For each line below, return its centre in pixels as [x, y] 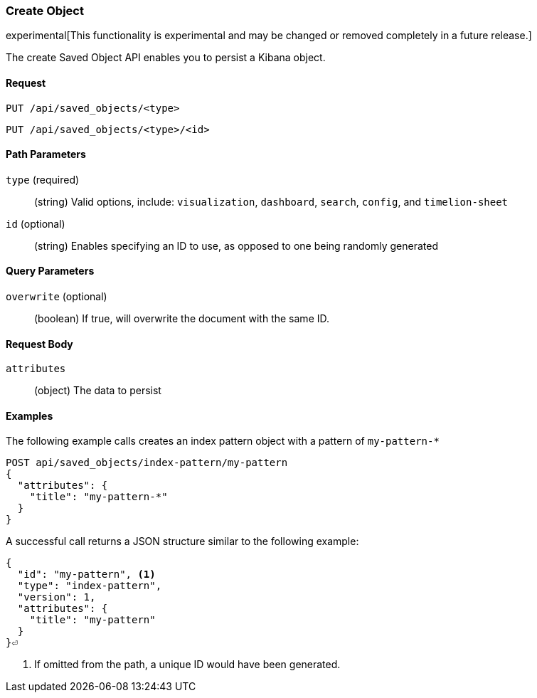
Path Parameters [46, 154]
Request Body [39, 344]
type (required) [43, 179]
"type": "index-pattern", [90, 586]
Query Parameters [50, 271]
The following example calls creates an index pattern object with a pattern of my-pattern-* [223, 441]
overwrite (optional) [57, 297]
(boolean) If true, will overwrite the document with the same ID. [182, 319]
